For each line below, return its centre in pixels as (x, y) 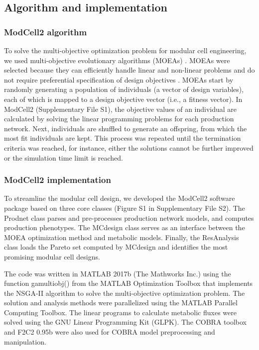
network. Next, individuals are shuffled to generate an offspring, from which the (126, 128)
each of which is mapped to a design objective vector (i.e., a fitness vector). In (123, 99)
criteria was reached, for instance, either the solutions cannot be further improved (129, 147)
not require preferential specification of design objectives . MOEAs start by (119, 79)
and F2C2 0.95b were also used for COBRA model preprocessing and (110, 332)
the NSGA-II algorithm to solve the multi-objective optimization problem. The (125, 293)
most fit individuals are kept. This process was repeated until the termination (123, 138)
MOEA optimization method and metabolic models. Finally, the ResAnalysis (122, 237)
